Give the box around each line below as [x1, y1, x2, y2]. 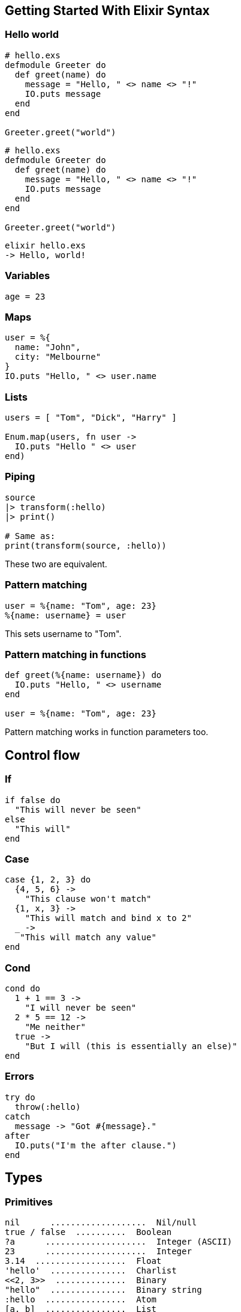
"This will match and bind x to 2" [25, 913, 192, 923]
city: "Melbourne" [14, 352, 101, 362]
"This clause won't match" [25, 894, 152, 904]
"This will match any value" [20, 932, 156, 943]
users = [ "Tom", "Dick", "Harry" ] [5, 413, 177, 423]
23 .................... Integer [5, 1246, 192, 1256]
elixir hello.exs [5, 240, 86, 250]
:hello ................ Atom [5, 1294, 156, 1304]
